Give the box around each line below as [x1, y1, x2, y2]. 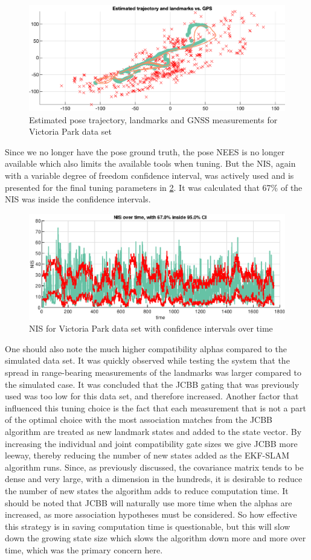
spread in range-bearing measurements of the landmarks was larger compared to [5, 366, 302, 379]
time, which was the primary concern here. [5, 543, 163, 556]
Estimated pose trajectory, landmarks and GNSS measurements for [29, 113, 278, 126]
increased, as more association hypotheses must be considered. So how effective [5, 508, 297, 521]
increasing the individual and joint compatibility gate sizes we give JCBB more [5, 437, 298, 449]
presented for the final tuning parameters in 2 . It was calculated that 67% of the [5, 181, 303, 193]
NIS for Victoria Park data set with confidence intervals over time [29, 322, 273, 335]
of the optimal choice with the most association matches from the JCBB [5, 413, 273, 426]
